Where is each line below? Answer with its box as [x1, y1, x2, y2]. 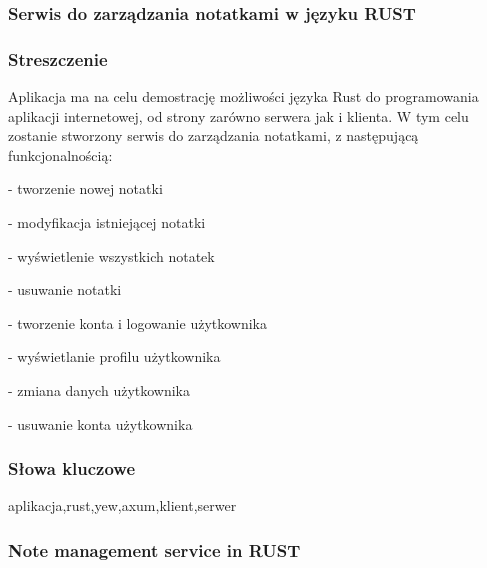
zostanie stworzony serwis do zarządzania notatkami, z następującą [8, 125, 419, 146]
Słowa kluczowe [8, 456, 136, 481]
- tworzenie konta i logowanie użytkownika [8, 312, 268, 333]
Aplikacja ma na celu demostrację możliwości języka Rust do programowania [8, 86, 479, 107]
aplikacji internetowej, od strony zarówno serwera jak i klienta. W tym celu [8, 105, 469, 126]
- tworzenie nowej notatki [8, 178, 163, 199]
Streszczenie [8, 46, 108, 71]
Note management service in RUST [8, 537, 301, 562]
